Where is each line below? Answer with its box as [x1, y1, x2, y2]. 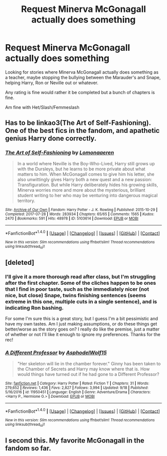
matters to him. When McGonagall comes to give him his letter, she [17, 171, 155, 177]
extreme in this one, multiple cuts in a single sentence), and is [5, 298, 158, 305]
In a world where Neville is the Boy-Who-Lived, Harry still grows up [17, 160, 155, 166]
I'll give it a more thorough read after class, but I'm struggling [5, 273, 156, 280]
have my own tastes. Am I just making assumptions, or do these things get [5, 321, 158, 327]
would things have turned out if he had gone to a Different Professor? [17, 371, 160, 377]
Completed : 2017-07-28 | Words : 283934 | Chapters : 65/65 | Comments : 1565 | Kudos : [5, 212, 155, 217]
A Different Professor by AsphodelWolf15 [5, 349, 107, 356]
